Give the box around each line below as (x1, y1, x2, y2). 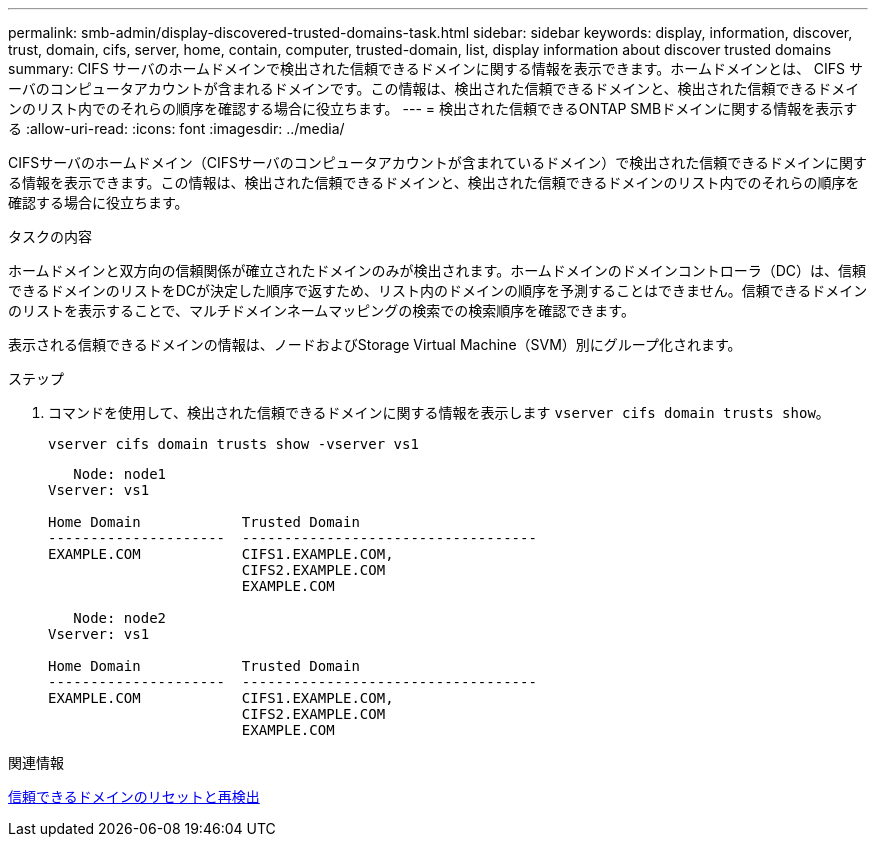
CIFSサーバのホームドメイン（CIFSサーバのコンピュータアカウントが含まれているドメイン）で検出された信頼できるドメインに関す (8, 154, 868, 171)
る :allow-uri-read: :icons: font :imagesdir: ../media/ (8, 120, 345, 137)
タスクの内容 (8, 228, 92, 245)
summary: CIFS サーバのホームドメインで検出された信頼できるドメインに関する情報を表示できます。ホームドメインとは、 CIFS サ (8, 60, 864, 77)
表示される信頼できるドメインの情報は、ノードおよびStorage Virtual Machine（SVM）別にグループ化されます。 (8, 336, 742, 353)
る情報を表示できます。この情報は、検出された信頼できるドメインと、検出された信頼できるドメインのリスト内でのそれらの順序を (8, 174, 860, 191)
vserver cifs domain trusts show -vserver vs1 (48, 436, 419, 452)
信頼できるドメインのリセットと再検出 (8, 788, 260, 805)
